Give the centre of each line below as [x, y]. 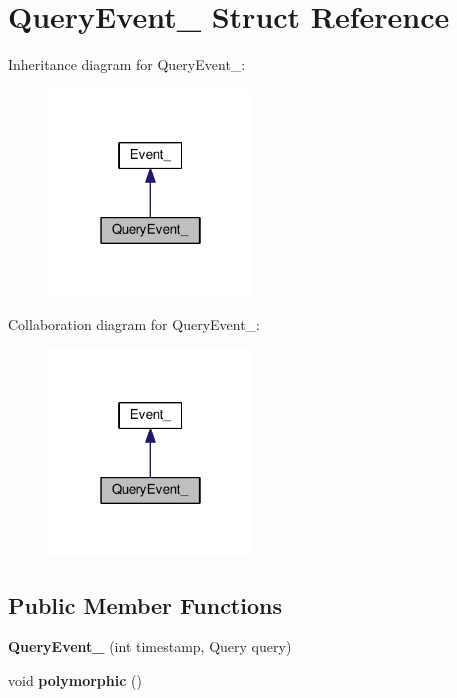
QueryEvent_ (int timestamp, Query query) [150, 646]
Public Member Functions [145, 604]
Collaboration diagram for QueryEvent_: [134, 324]
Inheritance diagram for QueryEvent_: [127, 64]
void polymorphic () [75, 680]
